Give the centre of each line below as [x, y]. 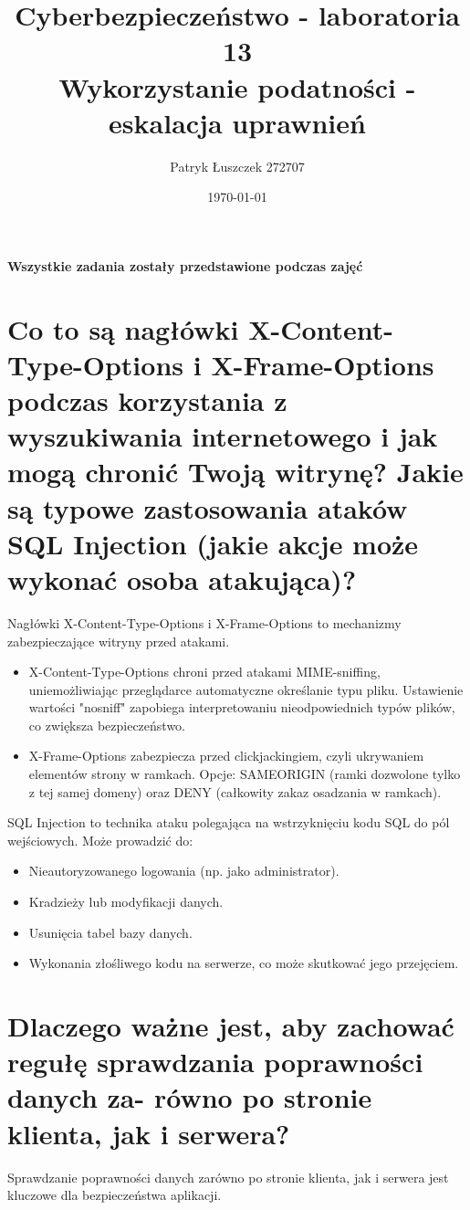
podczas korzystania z [147, 400]
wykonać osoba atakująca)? [182, 579]
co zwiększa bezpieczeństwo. [107, 725]
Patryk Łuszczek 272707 [237, 166]
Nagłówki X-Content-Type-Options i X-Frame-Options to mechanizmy [204, 622]
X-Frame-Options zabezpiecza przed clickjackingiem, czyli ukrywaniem [226, 756]
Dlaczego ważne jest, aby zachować [231, 1026]
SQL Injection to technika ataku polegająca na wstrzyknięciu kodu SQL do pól [229, 822]
